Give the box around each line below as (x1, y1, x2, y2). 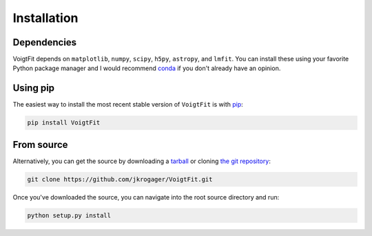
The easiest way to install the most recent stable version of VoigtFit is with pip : (12, 100, 244, 109)
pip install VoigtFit (27, 119, 101, 127)
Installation (12, 10, 79, 25)
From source (12, 138, 68, 151)
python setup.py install (27, 211, 112, 219)
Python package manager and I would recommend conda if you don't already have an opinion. (12, 64, 281, 72)
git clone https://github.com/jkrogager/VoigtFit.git (27, 175, 213, 183)
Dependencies (12, 36, 77, 48)
